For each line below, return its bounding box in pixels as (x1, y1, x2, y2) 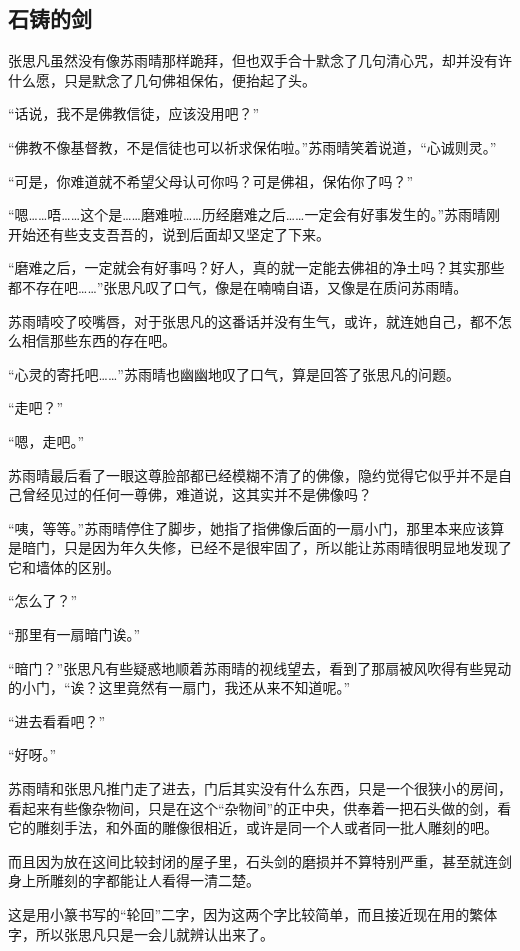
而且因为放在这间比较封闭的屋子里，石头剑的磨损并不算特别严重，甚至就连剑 (8, 850, 512, 871)
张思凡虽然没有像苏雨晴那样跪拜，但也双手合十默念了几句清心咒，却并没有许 (8, 50, 512, 71)
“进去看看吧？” (8, 710, 106, 731)
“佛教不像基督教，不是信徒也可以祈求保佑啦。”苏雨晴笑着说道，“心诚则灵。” (8, 136, 497, 157)
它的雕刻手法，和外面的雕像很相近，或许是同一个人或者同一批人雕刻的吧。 (8, 817, 498, 838)
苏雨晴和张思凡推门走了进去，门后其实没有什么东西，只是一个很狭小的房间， (8, 778, 512, 799)
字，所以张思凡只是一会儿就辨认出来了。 (8, 923, 274, 944)
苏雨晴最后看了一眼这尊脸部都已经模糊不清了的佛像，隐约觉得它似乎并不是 (8, 464, 498, 485)
